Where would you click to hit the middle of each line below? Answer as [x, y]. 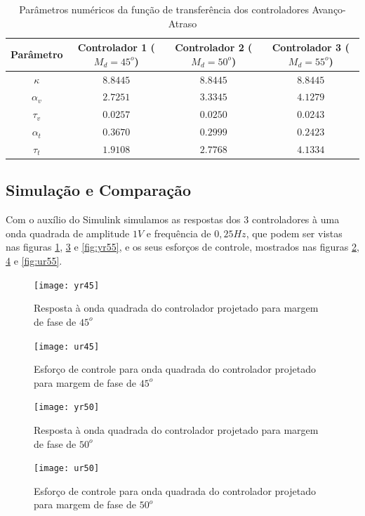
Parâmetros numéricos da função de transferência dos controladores [164, 9]
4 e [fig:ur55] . [34, 261]
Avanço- [329, 9]
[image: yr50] [67, 408]
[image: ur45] [67, 346]
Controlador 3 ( [311, 47]
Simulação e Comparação [99, 190]
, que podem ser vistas [294, 233]
